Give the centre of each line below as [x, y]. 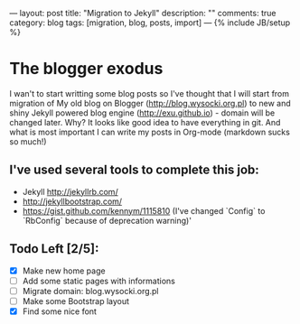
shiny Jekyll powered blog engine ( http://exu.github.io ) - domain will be [142, 113]
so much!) [28, 141]
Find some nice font [60, 311]
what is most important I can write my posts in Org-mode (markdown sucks [150, 132]
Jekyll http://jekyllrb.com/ [70, 191]
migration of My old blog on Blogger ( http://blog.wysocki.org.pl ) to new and [150, 103]
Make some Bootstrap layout [75, 301]
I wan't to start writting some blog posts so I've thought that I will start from [150, 93]
